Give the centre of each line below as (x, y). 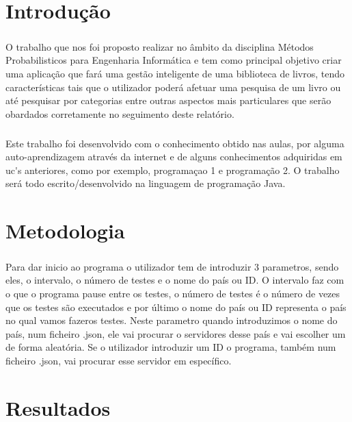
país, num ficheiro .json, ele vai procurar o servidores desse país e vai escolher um (176, 333)
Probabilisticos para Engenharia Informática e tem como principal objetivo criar (174, 60)
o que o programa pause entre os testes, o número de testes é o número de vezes (173, 293)
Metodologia (65, 231)
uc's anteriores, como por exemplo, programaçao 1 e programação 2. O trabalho (173, 170)
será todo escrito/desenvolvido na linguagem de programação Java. (146, 183)
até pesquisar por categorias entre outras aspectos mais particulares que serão (168, 100)
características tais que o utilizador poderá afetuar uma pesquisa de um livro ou (173, 87)
